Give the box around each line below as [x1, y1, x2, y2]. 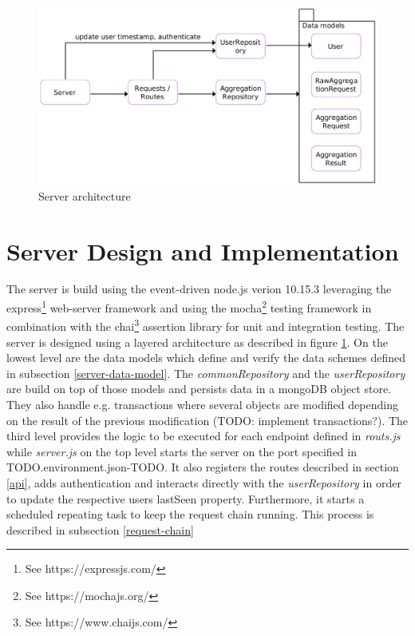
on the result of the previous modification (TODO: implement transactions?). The [6, 411, 409, 428]
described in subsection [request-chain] [6, 521, 194, 538]
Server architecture [38, 187, 131, 204]
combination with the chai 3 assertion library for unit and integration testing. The [6, 316, 405, 334]
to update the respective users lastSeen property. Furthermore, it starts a [6, 490, 365, 507]
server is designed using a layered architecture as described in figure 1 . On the [6, 333, 388, 350]
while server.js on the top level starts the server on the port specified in [6, 443, 357, 459]
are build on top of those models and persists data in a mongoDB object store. [6, 380, 392, 397]
